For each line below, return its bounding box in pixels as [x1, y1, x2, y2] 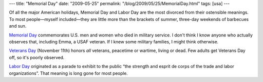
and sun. [9, 23, 27, 29]
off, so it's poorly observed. [9, 54, 65, 60]
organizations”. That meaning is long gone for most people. [9, 70, 128, 76]
